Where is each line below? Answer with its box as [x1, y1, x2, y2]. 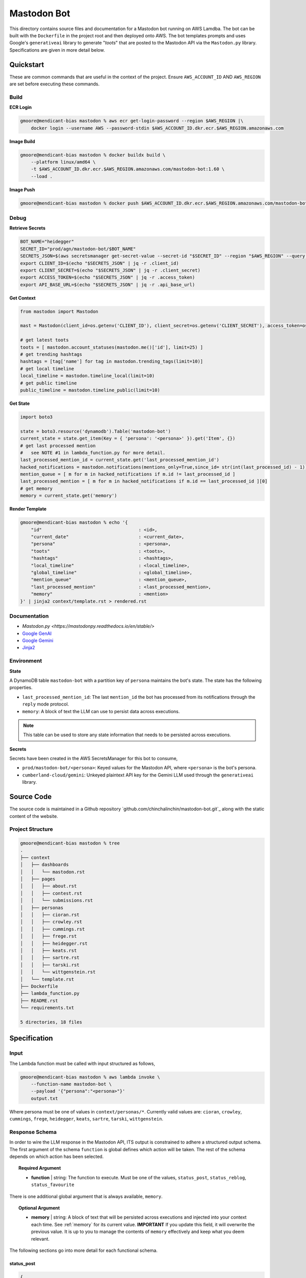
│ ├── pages [20, 876, 56, 882]
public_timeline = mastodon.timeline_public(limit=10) [20, 387, 160, 393]
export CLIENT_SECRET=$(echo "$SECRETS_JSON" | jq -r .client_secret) [20, 267, 201, 273]
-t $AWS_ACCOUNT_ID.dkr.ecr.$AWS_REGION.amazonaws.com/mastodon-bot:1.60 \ [31, 166, 225, 172]
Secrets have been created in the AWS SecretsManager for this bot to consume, [9, 756, 178, 762]
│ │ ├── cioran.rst [20, 911, 80, 918]
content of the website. [9, 813, 58, 819]
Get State [9, 400, 30, 406]
